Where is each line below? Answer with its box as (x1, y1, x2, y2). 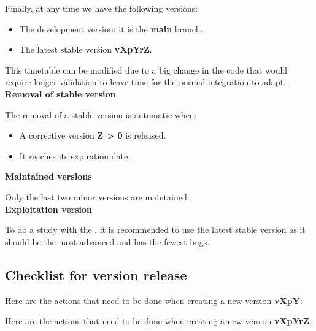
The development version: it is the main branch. (19, 22, 203, 35)
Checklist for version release (5, 265, 187, 284)
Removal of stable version (5, 87, 116, 100)
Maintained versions (5, 170, 92, 183)
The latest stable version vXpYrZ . (19, 43, 152, 56)
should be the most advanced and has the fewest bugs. (5, 235, 210, 248)
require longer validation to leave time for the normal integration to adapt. (5, 75, 286, 88)
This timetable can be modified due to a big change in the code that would (5, 63, 288, 76)
